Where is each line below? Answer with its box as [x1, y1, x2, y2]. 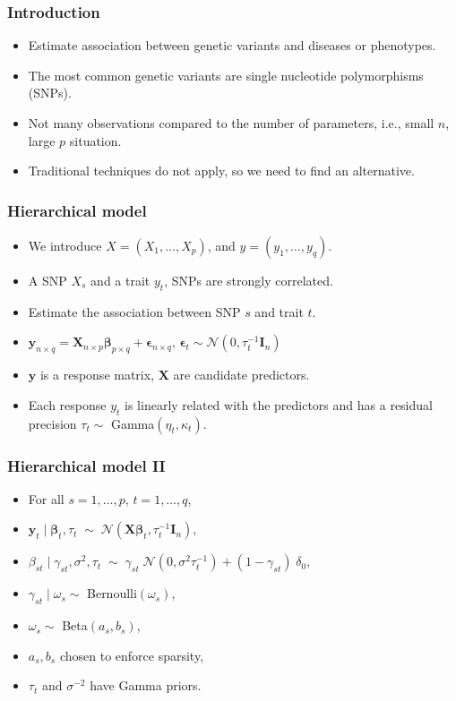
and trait [254, 302, 304, 321]
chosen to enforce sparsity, [59, 645, 204, 664]
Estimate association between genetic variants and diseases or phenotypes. [28, 36, 436, 55]
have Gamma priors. [90, 676, 202, 695]
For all [28, 489, 65, 508]
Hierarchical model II [7, 454, 166, 476]
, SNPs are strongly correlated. [164, 271, 333, 289]
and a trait [90, 271, 151, 289]
